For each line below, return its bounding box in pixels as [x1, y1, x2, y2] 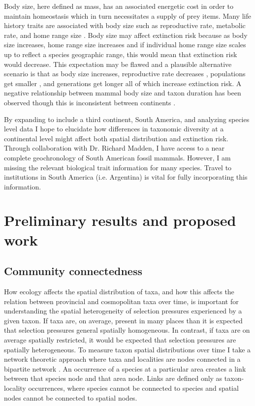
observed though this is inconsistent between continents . [4, 97, 176, 107]
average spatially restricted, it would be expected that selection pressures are [4, 335, 236, 345]
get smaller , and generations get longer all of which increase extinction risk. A [4, 78, 242, 88]
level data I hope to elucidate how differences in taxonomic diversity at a [4, 124, 224, 134]
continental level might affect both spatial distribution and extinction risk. [4, 133, 228, 143]
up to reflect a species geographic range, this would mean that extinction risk [4, 49, 237, 59]
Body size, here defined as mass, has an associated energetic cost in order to [4, 1, 234, 11]
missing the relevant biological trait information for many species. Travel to [4, 162, 232, 172]
